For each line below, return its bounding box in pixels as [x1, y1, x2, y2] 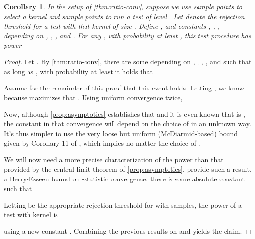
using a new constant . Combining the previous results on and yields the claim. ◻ [4, 226, 251, 236]
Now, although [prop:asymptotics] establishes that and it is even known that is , [4, 109, 246, 119]
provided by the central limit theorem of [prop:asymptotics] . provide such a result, [4, 164, 252, 174]
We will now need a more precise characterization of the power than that [4, 154, 224, 164]
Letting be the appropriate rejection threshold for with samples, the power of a [4, 200, 242, 210]
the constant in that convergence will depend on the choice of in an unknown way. [4, 118, 251, 128]
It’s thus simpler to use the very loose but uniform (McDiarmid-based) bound [4, 128, 238, 138]
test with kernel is [4, 209, 58, 219]
